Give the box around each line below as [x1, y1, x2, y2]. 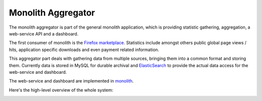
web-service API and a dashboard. [9, 31, 79, 36]
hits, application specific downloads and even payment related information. [9, 47, 160, 52]
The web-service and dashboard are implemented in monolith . [9, 78, 134, 84]
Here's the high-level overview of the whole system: [9, 87, 114, 93]
